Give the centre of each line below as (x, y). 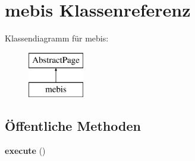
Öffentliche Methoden (73, 126)
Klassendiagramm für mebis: (57, 38)
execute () (25, 151)
